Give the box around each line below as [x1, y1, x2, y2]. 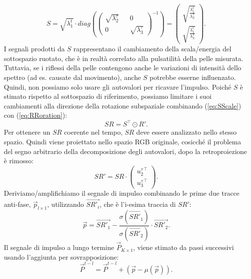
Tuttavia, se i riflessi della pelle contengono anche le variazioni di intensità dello [4, 62, 241, 73]
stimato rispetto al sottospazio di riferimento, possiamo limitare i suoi [4, 91, 212, 101]
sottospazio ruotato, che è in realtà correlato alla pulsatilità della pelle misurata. [4, 53, 243, 63]
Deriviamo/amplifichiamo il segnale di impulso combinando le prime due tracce [4, 188, 240, 198]
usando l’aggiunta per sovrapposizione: [4, 251, 119, 262]
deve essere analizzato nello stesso [136, 127, 237, 137]
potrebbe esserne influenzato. [150, 72, 236, 82]
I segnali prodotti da [4, 44, 65, 54]
